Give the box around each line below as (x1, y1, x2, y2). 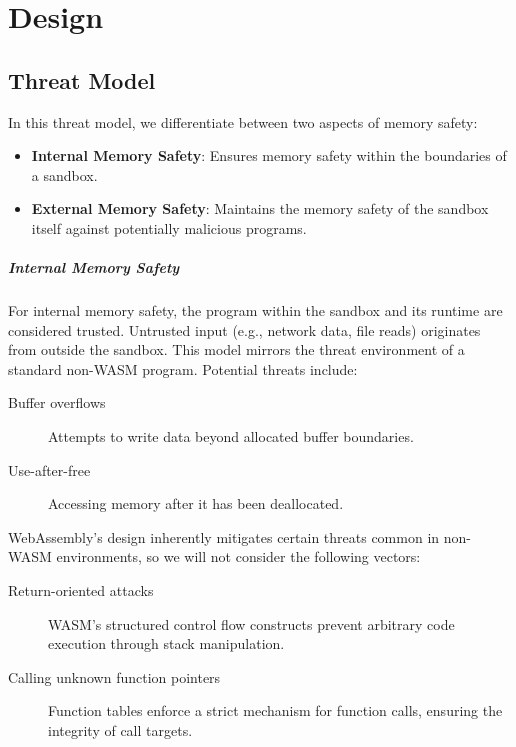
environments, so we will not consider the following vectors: (56, 546, 421, 567)
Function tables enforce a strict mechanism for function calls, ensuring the (48, 700, 503, 721)
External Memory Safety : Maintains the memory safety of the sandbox (31, 198, 489, 219)
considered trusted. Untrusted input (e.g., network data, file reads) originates (8, 319, 481, 340)
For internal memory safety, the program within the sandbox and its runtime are (8, 300, 503, 321)
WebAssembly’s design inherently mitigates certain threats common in (8, 526, 440, 547)
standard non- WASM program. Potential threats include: (8, 358, 358, 379)
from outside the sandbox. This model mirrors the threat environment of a (8, 339, 465, 360)
